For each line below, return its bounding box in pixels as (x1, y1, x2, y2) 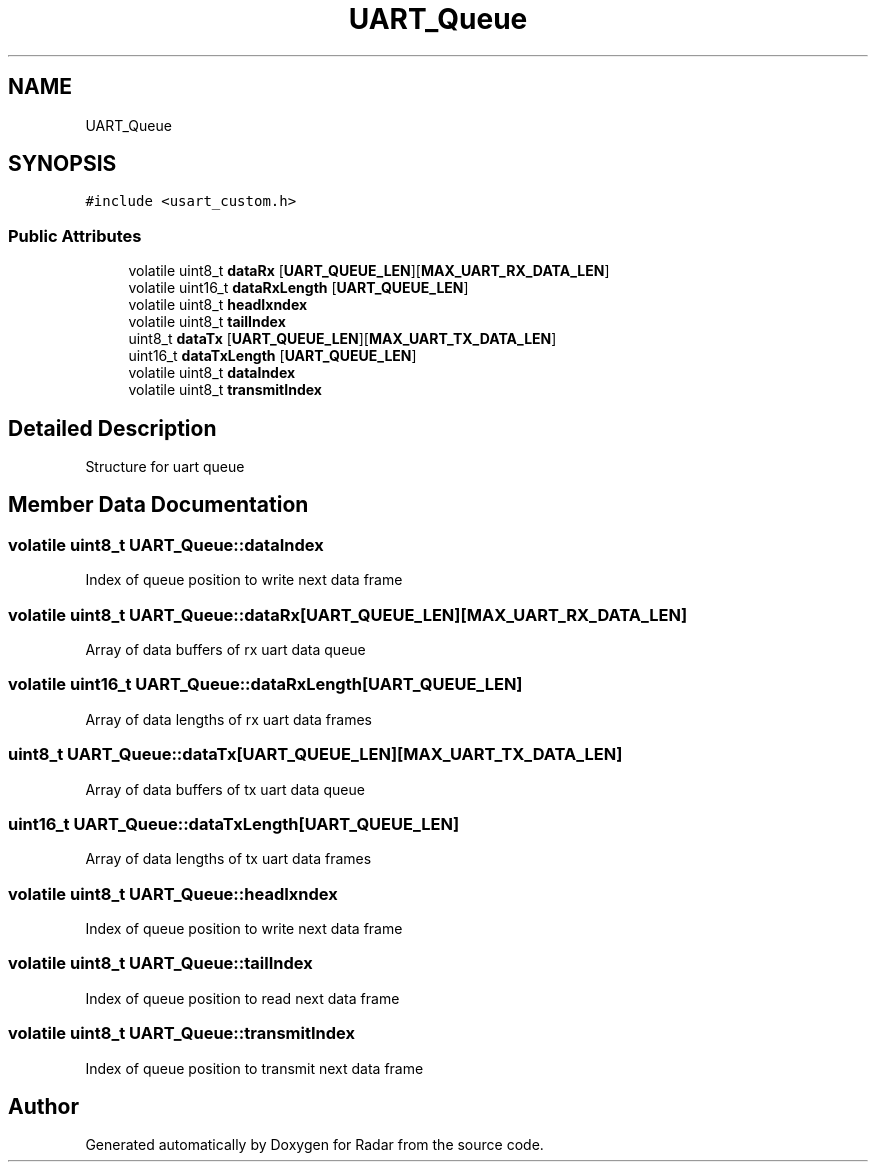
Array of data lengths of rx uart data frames (85, 710, 373, 728)
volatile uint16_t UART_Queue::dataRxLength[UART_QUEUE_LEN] (8, 674, 523, 695)
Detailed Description (8, 415, 217, 441)
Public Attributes (8, 225, 142, 246)
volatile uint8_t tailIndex (128, 313, 286, 331)
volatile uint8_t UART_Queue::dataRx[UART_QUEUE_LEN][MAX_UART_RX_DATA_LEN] (8, 604, 688, 625)
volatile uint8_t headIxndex (128, 296, 308, 314)
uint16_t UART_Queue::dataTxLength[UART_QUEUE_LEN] (8, 813, 460, 834)
